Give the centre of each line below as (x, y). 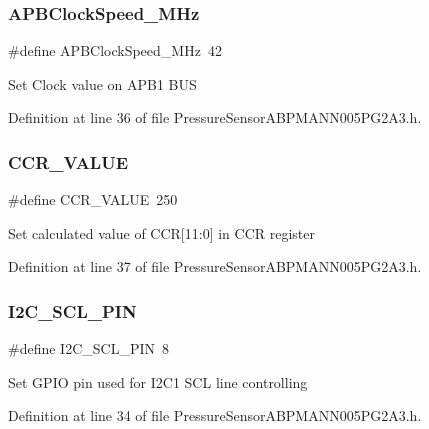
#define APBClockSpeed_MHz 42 (115, 50)
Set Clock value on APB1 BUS (102, 83)
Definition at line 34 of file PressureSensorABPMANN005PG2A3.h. (215, 415)
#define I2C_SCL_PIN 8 (88, 348)
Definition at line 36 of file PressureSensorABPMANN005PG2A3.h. (215, 117)
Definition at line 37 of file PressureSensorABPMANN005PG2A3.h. (215, 266)
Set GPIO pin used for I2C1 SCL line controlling (158, 381)
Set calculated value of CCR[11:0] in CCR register (161, 232)
